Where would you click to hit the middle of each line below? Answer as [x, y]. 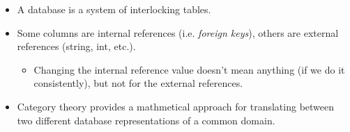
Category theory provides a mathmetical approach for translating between [176, 106]
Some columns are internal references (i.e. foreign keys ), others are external [178, 32]
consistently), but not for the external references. [138, 83]
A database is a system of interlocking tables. [114, 9]
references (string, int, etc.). [76, 46]
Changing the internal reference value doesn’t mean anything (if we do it [189, 69]
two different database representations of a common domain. [146, 120]
